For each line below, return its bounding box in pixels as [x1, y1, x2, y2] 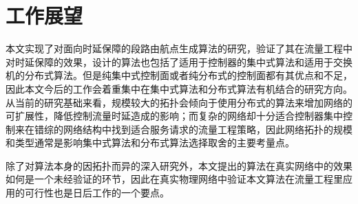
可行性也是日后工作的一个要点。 [24, 185, 169, 200]
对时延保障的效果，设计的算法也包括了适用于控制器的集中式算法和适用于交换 [6, 54, 352, 69]
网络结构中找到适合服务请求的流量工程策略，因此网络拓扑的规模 [63, 122, 352, 136]
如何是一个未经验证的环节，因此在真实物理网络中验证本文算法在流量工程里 [6, 172, 343, 186]
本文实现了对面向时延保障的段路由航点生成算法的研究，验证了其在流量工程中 [6, 41, 352, 56]
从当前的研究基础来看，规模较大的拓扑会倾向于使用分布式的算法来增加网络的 [6, 95, 352, 109]
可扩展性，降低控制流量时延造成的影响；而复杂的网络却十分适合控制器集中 [6, 109, 343, 123]
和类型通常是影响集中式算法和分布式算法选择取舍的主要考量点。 [6, 135, 295, 150]
